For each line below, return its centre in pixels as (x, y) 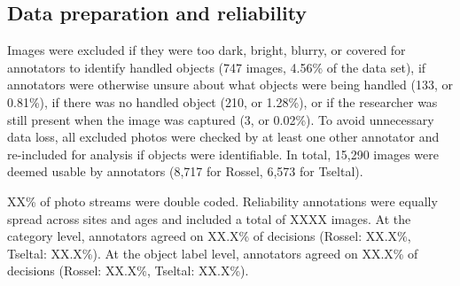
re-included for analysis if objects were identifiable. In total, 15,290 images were (223, 154)
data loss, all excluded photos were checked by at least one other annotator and (223, 137)
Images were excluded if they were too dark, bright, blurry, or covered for (207, 50)
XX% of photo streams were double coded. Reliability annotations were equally (222, 201)
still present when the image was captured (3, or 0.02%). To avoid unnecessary (221, 119)
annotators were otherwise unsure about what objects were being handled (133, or (230, 85)
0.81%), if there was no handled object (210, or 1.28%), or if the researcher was (222, 101)
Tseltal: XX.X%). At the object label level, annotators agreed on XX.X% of (213, 253)
